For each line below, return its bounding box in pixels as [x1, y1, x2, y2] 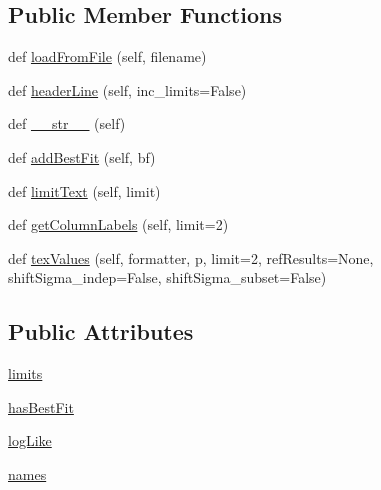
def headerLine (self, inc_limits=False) [8, 79, 247, 100]
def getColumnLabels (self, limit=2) [8, 214, 229, 235]
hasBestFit [8, 396, 74, 417]
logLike [8, 430, 52, 451]
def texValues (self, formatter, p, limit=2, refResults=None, [8, 247, 374, 268]
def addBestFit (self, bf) [8, 146, 156, 167]
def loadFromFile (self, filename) [8, 46, 207, 67]
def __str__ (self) [8, 113, 126, 134]
